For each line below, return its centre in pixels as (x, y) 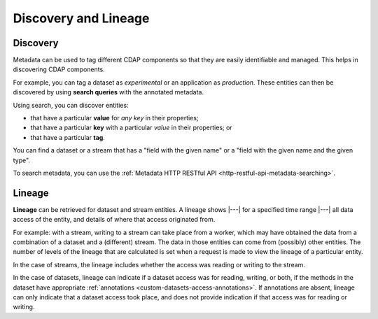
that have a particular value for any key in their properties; (114, 118)
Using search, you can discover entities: (71, 105)
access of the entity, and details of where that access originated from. (114, 220)
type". (22, 160)
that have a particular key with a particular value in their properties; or (131, 128)
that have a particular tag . (68, 137)
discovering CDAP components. (59, 69)
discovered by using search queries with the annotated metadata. (108, 92)
